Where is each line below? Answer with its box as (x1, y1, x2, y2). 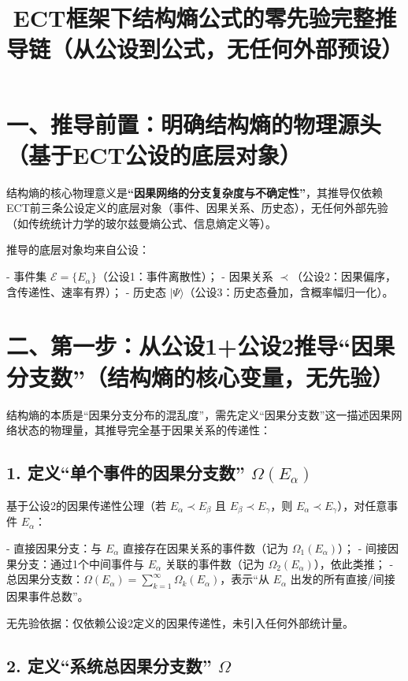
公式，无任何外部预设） (161, 32, 404, 65)
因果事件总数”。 (6, 587, 89, 604)
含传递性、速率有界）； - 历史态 (6, 283, 166, 300)
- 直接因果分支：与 (6, 540, 102, 556)
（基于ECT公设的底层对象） (6, 138, 302, 170)
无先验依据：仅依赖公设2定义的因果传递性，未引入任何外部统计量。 (6, 614, 354, 631)
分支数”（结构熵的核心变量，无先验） (6, 360, 394, 393)
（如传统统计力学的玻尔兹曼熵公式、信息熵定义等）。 (6, 214, 276, 231)
